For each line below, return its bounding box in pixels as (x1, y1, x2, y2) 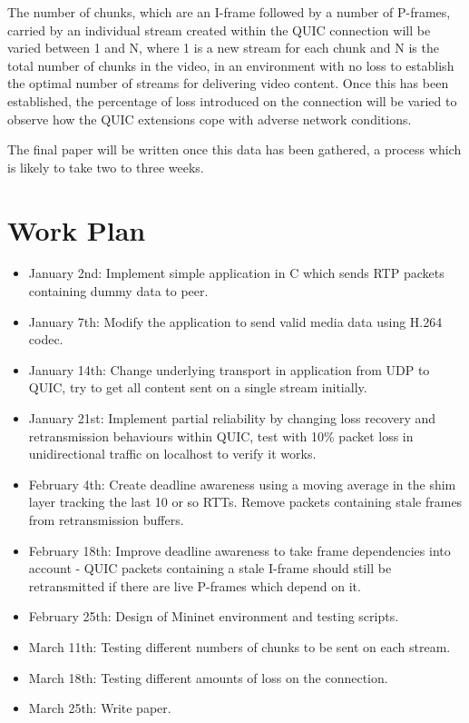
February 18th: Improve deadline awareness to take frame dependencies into (28, 540, 451, 560)
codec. (28, 330, 64, 349)
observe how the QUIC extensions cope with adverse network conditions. (7, 109, 412, 128)
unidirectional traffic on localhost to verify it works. (28, 444, 317, 463)
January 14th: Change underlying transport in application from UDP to (28, 360, 430, 379)
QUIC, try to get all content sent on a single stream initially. (28, 378, 367, 397)
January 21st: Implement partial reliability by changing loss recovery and (28, 409, 436, 428)
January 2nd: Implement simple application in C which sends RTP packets (28, 263, 445, 282)
